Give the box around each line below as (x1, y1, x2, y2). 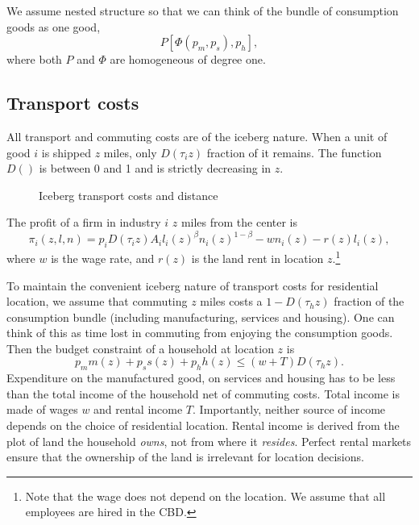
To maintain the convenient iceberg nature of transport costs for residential (6, 277, 379, 294)
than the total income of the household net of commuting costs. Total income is (6, 385, 400, 402)
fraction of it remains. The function (206, 144, 382, 160)
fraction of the (334, 293, 404, 310)
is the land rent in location (191, 249, 324, 266)
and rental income (93, 401, 183, 418)
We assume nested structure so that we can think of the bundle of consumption (6, 2, 399, 19)
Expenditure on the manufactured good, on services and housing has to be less (6, 369, 396, 386)
